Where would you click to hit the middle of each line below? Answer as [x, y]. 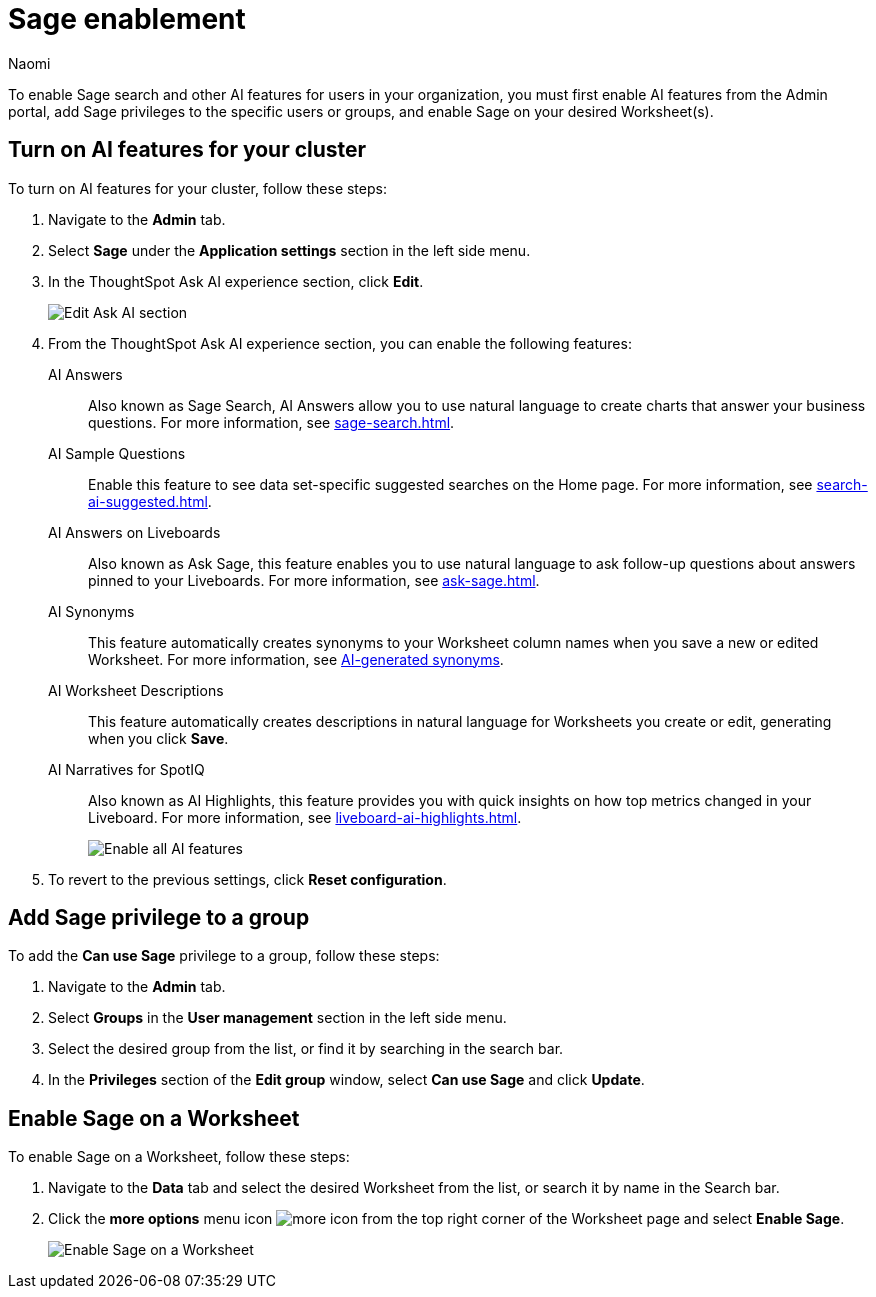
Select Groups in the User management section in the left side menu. [277, 1018]
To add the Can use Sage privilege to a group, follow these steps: [224, 956]
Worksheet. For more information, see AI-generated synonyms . [296, 659]
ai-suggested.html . [150, 501]
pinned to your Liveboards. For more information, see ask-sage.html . [314, 580]
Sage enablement [127, 19]
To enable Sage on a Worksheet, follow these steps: [179, 1157]
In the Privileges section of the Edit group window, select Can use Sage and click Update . [346, 1080]
